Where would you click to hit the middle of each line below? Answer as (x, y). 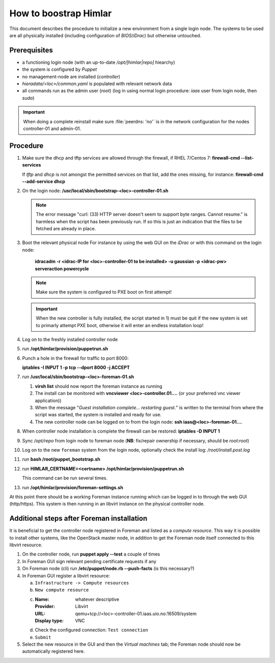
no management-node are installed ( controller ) (71, 76)
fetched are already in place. (66, 229)
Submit (43, 637)
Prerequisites (31, 50)
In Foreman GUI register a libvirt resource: (66, 575)
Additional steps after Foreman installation (78, 519)
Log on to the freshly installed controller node (70, 339)
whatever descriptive (97, 599)
